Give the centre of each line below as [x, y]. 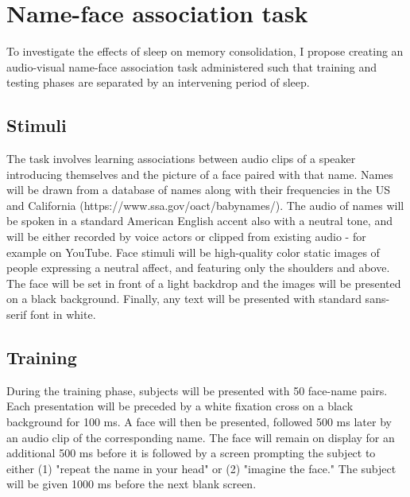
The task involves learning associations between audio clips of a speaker [181, 159]
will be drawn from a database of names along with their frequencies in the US [198, 190]
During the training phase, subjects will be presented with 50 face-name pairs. [197, 390]
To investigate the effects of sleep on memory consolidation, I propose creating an [205, 51]
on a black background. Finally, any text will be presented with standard [184, 299]
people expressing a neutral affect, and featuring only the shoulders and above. [198, 268]
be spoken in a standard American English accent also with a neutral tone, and [199, 221]
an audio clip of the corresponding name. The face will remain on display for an [201, 437]
